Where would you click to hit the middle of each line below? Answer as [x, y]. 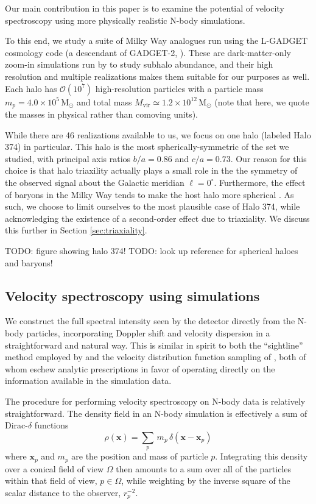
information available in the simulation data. [88, 381]
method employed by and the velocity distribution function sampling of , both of [156, 357]
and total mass [104, 101]
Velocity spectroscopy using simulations [132, 295]
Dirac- [16, 425]
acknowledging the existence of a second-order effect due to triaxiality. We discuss [157, 218]
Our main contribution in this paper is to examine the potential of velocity [145, 8]
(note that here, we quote [262, 101]
